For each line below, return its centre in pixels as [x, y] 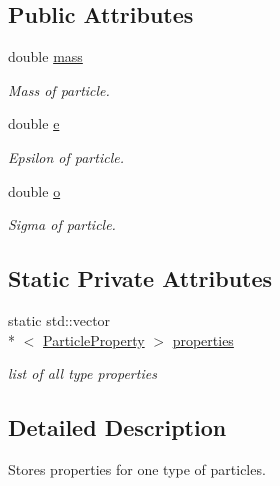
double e [34, 123]
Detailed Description [117, 427]
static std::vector [59, 319]
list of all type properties [82, 373]
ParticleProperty [94, 339]
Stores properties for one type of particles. [137, 468]
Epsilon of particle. [66, 156]
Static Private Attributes [140, 278]
